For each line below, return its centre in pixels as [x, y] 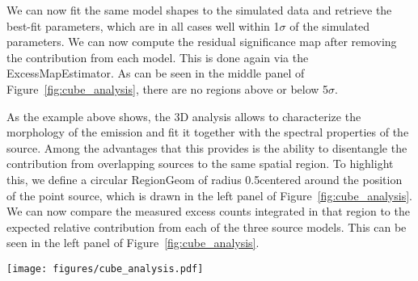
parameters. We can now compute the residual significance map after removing [202, 42]
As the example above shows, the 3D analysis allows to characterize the [184, 116]
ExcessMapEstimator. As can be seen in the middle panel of [156, 73]
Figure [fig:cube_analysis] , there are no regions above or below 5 [168, 88]
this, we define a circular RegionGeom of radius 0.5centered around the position [205, 179]
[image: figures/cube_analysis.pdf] [105, 268]
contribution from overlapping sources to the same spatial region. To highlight [200, 164]
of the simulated [330, 25]
